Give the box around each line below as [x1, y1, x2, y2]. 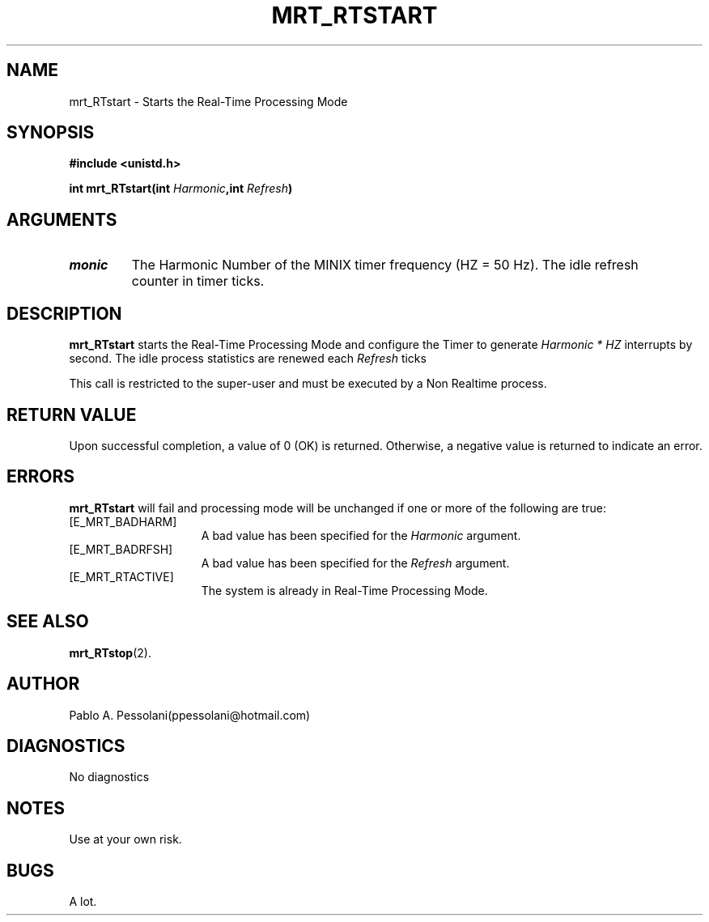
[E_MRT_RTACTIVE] [69, 569, 174, 584]
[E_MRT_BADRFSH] [69, 542, 173, 556]
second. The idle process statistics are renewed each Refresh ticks [69, 351, 427, 366]
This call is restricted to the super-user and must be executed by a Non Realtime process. [69, 376, 547, 391]
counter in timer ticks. [131, 273, 265, 290]
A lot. [69, 894, 97, 909]
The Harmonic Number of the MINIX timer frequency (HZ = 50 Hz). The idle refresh [131, 257, 639, 274]
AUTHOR [6, 673, 80, 695]
